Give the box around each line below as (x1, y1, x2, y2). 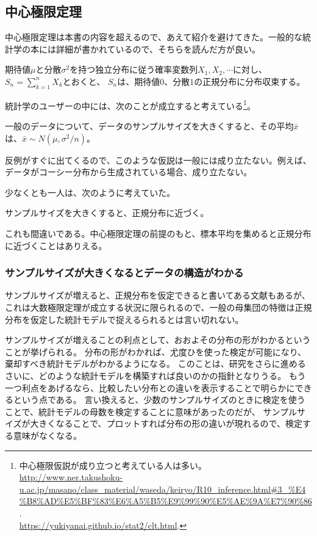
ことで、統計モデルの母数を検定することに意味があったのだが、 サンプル (5, 405, 297, 418)
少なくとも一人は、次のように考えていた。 (5, 186, 176, 198)
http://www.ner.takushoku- (19, 471, 123, 483)
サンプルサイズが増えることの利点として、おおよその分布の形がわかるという (5, 333, 311, 346)
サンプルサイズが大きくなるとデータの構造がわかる (5, 265, 244, 280)
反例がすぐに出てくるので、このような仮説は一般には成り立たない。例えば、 (5, 153, 312, 166)
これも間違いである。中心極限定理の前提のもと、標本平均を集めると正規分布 (5, 227, 312, 239)
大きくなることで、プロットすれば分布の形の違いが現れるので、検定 (30, 417, 303, 430)
